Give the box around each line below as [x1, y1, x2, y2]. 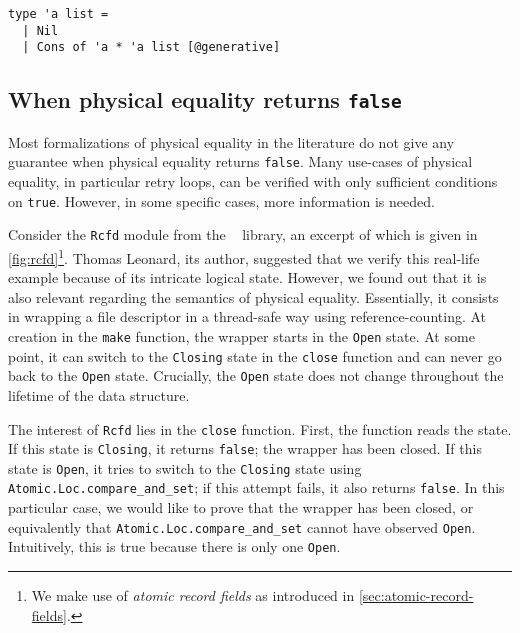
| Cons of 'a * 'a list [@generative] [22, 40, 281, 55]
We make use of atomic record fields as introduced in [31, 585, 355, 606]
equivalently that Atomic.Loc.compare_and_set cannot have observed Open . [8, 516, 476, 537]
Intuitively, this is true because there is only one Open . [8, 536, 341, 557]
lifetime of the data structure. [8, 384, 190, 405]
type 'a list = [8, 7, 109, 21]
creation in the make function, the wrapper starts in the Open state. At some [8, 325, 475, 346]
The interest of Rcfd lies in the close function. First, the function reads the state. [8, 418, 512, 439]
